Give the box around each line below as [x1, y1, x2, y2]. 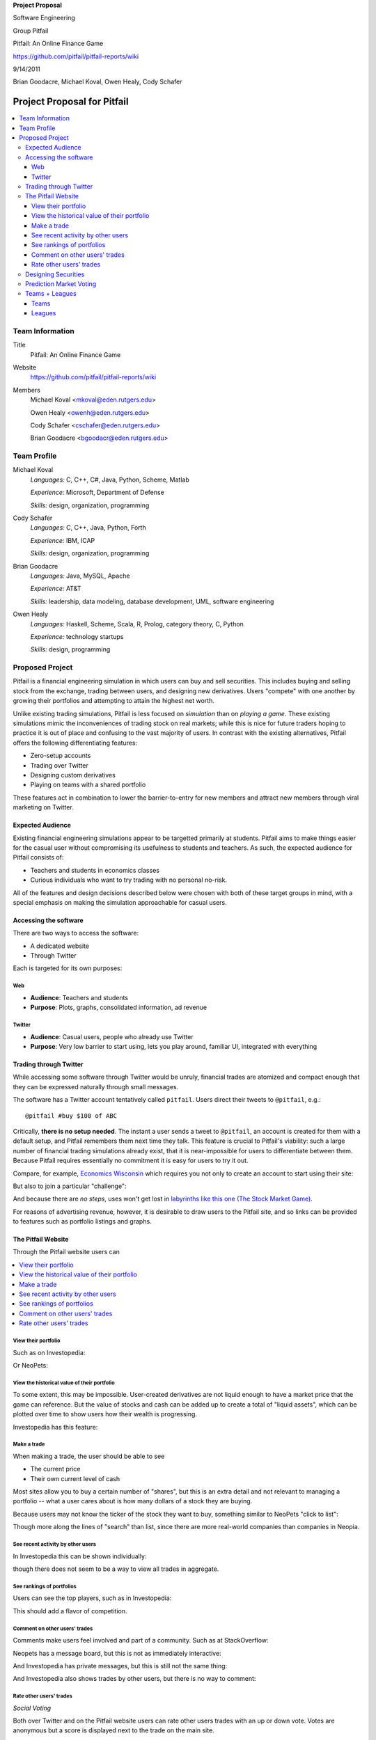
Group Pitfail [13, 26, 49, 35]
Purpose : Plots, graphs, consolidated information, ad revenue [30, 1003, 207, 1012]
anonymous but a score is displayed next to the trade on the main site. [13, 1726, 215, 1734]
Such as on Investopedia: [13, 1348, 86, 1357]
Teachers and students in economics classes [30, 866, 160, 874]
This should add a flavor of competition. [13, 1606, 127, 1615]
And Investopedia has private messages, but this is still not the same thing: [13, 1661, 228, 1670]
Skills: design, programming [30, 645, 111, 654]
